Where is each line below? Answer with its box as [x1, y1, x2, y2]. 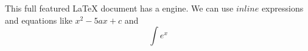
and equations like [5, 13, 72, 26]
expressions [261, 2, 304, 14]
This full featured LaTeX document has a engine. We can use [5, 2, 234, 14]
